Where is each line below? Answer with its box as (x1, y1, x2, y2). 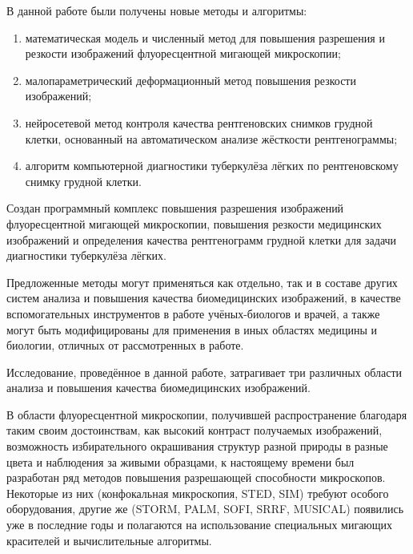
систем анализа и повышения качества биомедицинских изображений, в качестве (6, 289, 401, 306)
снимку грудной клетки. (25, 172, 142, 189)
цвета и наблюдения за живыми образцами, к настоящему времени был (6, 453, 355, 470)
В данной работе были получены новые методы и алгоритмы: (6, 2, 307, 18)
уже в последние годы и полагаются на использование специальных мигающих (6, 516, 393, 533)
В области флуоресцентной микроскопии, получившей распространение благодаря (6, 406, 407, 423)
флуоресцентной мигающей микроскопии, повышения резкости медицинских (6, 215, 382, 232)
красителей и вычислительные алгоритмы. (6, 532, 212, 548)
